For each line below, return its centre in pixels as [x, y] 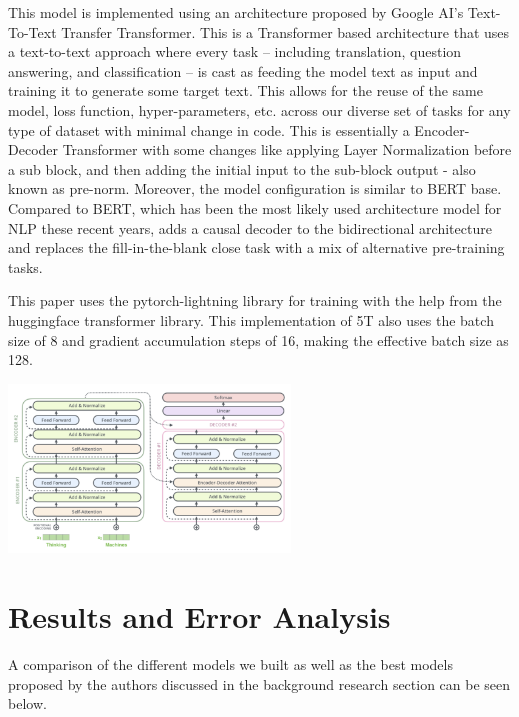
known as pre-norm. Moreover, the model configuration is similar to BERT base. [255, 188]
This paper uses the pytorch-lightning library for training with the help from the [255, 300]
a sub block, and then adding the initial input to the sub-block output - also [242, 168]
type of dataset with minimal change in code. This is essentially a [209, 129]
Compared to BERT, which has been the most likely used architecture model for [255, 207]
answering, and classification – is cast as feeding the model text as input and [243, 70]
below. [27, 703]
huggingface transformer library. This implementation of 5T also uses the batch [251, 319]
